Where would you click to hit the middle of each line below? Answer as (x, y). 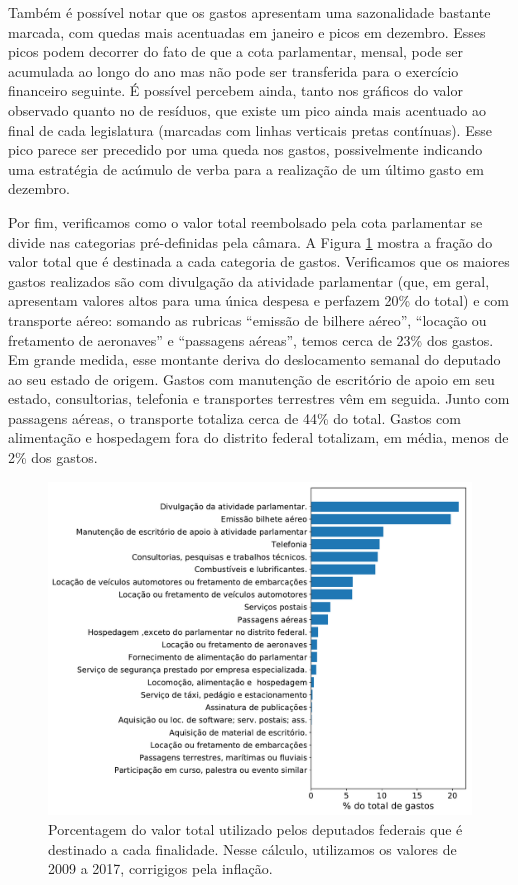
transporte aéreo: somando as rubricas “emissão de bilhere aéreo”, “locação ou (247, 319)
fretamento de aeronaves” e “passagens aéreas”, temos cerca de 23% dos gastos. (251, 339)
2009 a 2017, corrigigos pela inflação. (160, 868)
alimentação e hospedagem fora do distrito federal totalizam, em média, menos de (258, 437)
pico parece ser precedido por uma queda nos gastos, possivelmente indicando (245, 149)
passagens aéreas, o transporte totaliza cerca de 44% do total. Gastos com (234, 417)
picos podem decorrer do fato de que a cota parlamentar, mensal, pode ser (236, 51)
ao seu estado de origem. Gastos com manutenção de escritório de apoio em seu (251, 378)
